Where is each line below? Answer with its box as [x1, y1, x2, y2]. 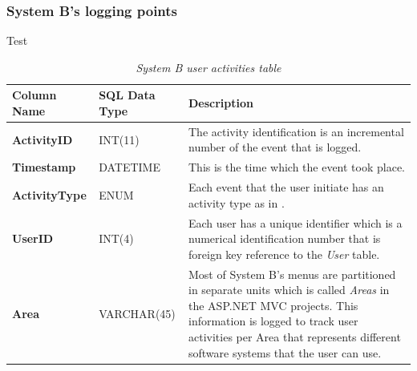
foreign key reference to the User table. [188, 245, 380, 262]
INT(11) [99, 131, 140, 147]
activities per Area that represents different [188, 328, 401, 345]
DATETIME [99, 159, 160, 175]
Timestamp [12, 159, 76, 175]
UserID [12, 230, 54, 247]
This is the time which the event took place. [188, 159, 406, 175]
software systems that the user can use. [188, 344, 382, 361]
